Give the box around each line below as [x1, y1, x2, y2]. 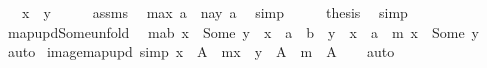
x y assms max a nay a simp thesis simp [21, 2, 408, 22]
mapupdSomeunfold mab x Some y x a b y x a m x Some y [7, 21, 479, 42]
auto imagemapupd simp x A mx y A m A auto [7, 41, 395, 62]
